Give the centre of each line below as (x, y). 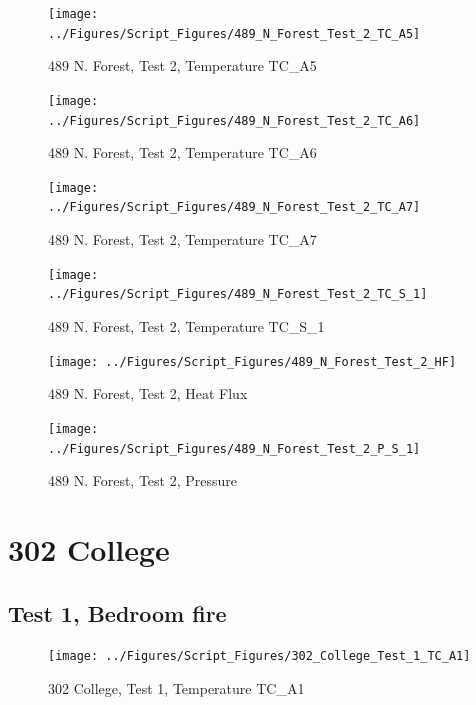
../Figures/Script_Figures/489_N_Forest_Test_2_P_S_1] (234, 448)
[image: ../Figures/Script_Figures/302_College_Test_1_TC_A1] (259, 656)
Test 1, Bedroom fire (117, 612)
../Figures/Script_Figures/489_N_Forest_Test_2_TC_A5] (234, 33)
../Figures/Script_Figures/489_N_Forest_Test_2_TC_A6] (234, 120)
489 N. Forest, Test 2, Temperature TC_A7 (182, 239)
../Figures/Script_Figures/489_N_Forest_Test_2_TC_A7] (234, 207)
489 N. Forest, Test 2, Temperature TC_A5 (182, 65)
